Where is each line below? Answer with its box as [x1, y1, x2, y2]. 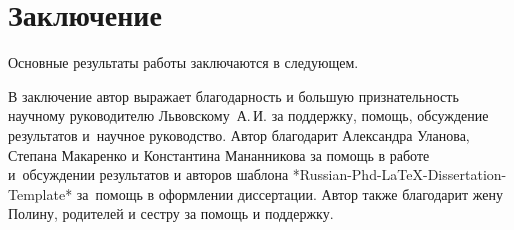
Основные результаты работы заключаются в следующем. [8, 52, 359, 73]
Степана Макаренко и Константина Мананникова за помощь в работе [8, 144, 430, 165]
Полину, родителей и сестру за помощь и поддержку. [8, 203, 334, 224]
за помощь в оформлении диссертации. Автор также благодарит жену [76, 183, 503, 204]
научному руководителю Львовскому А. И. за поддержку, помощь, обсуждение [8, 105, 489, 126]
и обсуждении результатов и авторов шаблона [8, 164, 289, 185]
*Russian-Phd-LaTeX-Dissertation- [292, 164, 507, 185]
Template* [8, 183, 73, 204]
